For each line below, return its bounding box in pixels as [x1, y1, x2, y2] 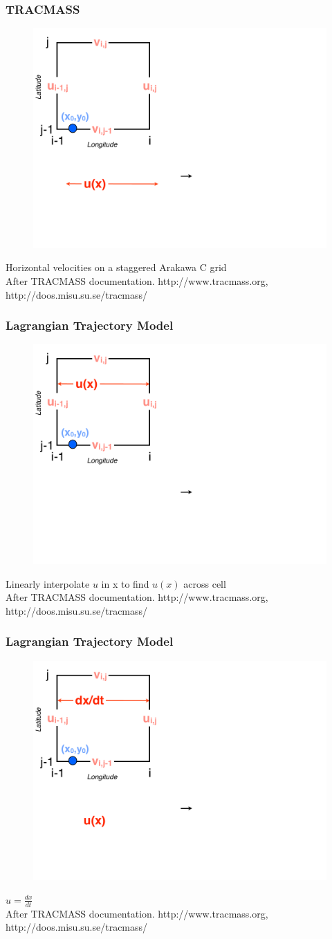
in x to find [101, 576, 149, 591]
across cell [183, 576, 226, 591]
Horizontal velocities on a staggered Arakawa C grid [6, 260, 227, 275]
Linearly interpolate [6, 576, 90, 591]
